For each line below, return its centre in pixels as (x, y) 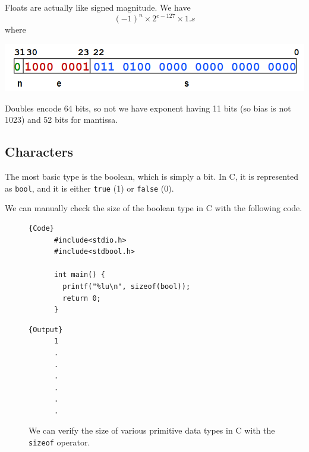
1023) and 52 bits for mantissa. (62, 120)
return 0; (82, 298)
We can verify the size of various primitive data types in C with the (152, 430)
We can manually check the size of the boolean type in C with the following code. (154, 208)
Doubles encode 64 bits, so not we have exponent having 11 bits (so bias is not (148, 108)
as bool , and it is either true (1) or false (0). (89, 188)
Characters (39, 152)
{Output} (46, 330)
